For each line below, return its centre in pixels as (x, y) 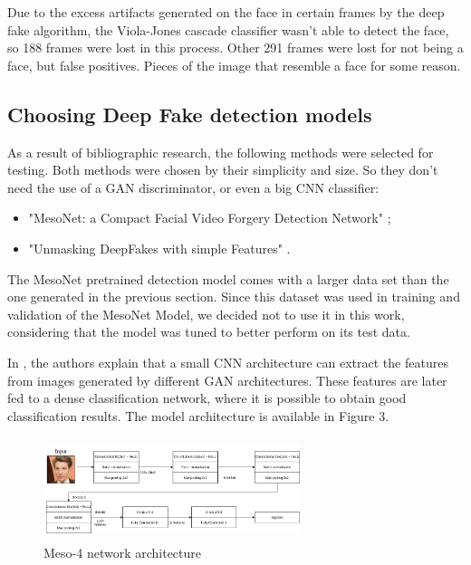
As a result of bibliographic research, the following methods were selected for (221, 152)
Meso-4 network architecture (123, 553)
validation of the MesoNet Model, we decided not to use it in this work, (206, 314)
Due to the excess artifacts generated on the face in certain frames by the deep (226, 12)
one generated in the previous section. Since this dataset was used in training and (234, 297)
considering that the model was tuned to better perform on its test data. (209, 332)
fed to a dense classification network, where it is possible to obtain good (207, 398)
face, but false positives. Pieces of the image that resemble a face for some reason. (234, 65)
